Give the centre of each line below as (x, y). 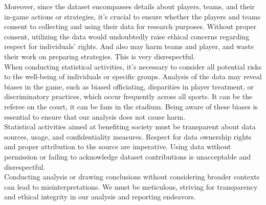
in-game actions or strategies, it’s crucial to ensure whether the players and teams (132, 16)
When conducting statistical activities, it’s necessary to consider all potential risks (133, 66)
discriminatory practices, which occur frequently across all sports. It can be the (128, 96)
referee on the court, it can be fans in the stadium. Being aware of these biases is (131, 106)
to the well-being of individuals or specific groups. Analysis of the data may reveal (133, 76)
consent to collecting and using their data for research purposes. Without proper (130, 26)
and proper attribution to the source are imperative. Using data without (118, 146)
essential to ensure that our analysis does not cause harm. (95, 116)
